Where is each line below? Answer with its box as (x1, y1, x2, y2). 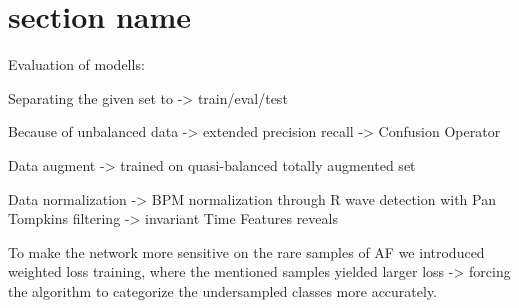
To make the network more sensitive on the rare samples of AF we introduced (8, 241, 485, 262)
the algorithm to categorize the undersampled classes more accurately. (8, 280, 438, 301)
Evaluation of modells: (8, 54, 145, 75)
